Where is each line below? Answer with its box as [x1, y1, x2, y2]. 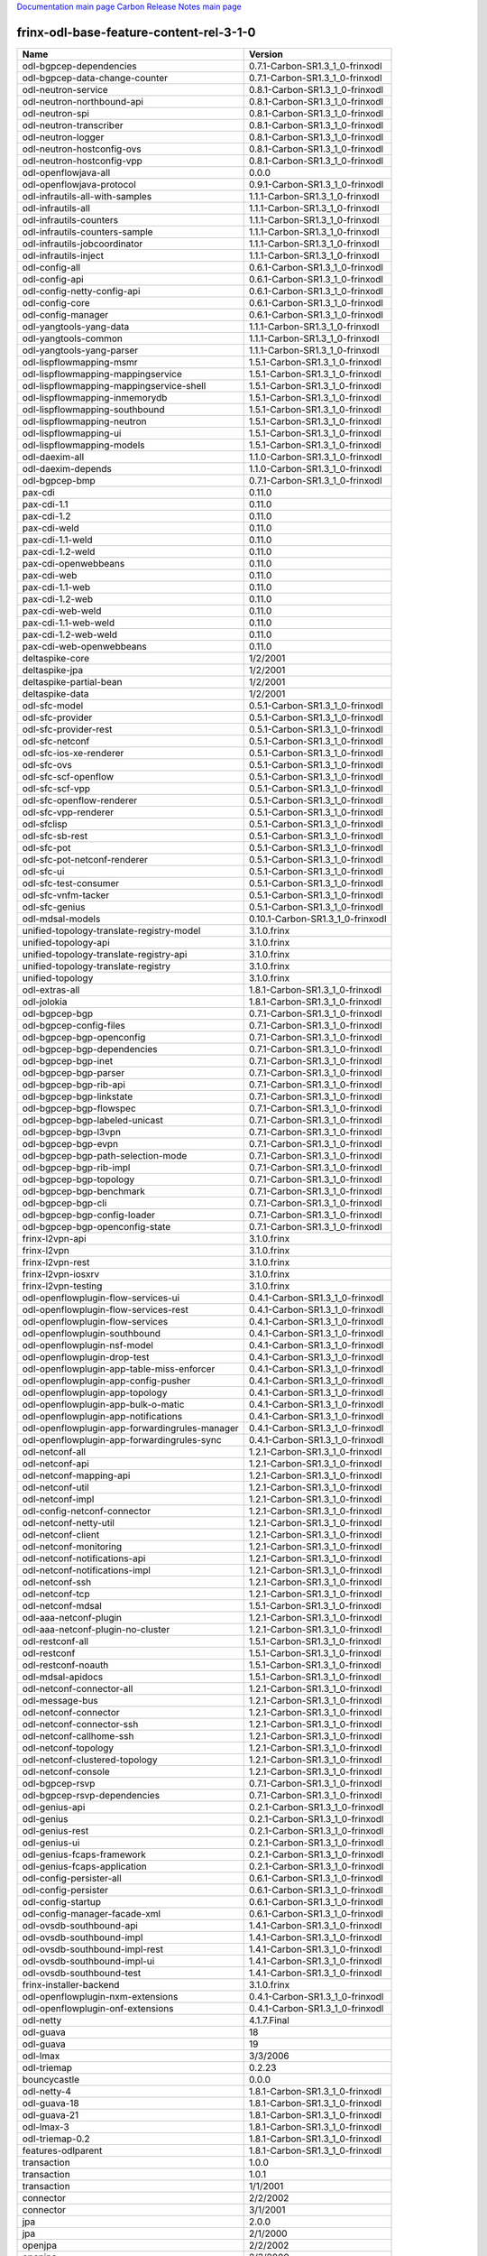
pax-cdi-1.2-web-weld [22, 628, 117, 641]
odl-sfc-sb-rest [22, 829, 88, 842]
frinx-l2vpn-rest [22, 1255, 90, 1268]
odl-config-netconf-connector [22, 1504, 152, 1517]
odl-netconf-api [22, 1457, 89, 1470]
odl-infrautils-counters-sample [22, 226, 153, 238]
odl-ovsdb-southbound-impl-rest [22, 1943, 164, 1956]
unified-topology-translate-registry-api [22, 948, 188, 960]
